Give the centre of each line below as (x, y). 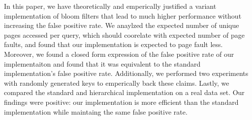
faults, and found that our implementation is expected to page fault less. (113, 44)
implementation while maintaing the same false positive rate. (96, 111)
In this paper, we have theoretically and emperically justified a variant (110, 6)
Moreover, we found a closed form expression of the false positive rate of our (119, 54)
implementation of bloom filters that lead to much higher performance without (123, 15)
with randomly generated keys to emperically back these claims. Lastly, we (117, 83)
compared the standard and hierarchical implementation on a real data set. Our (124, 92)
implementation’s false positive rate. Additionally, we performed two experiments (126, 73)
